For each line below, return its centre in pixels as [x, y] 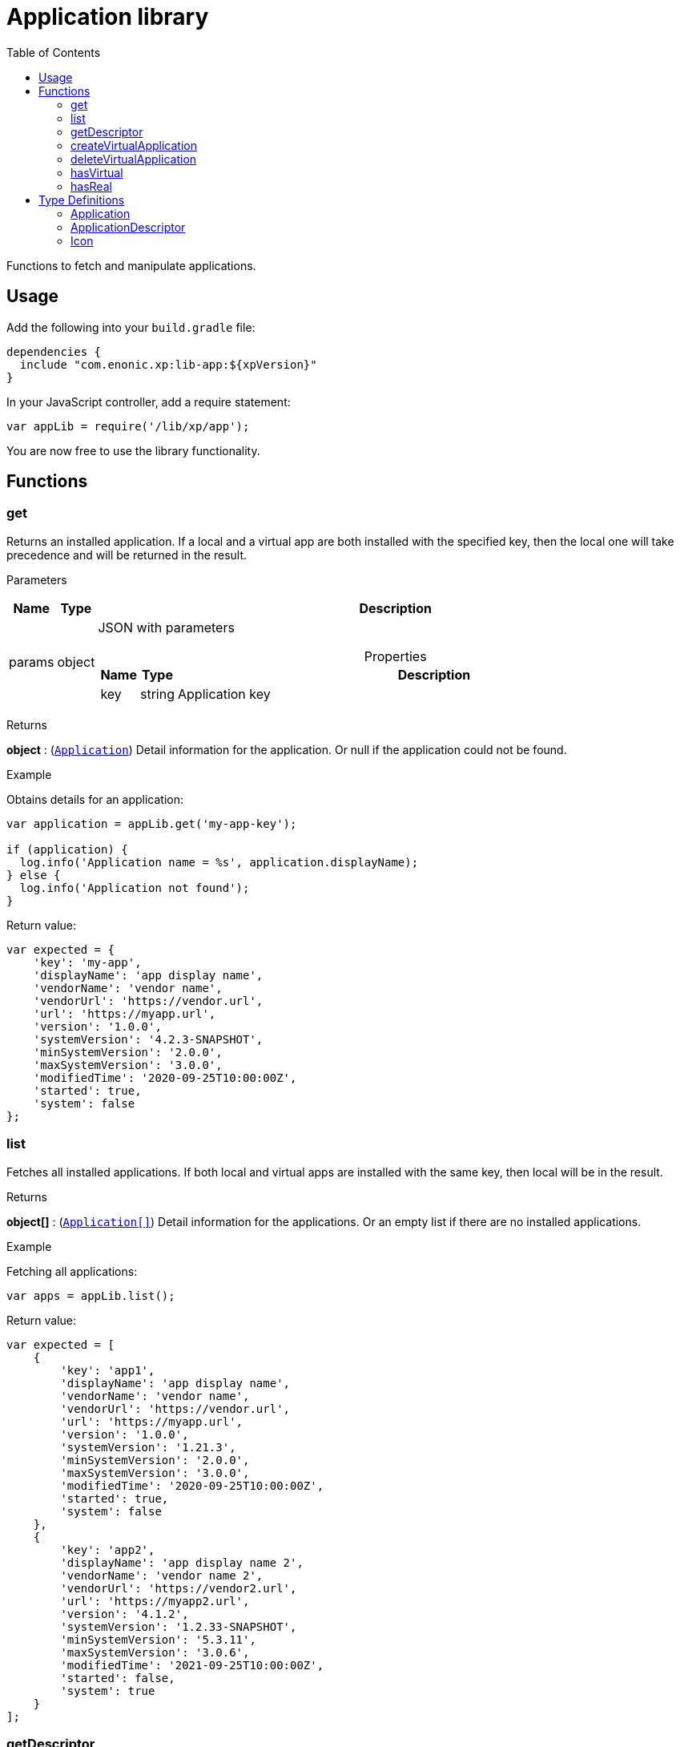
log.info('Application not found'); [135, 888]
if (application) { [67, 849]
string [157, 694]
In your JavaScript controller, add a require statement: [149, 401]
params [32, 662]
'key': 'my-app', [87, 962]
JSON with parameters [166, 627]
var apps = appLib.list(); [91, 1295]
